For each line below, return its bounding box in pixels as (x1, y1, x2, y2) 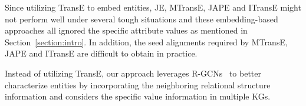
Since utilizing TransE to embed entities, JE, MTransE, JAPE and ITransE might (5, 1, 301, 13)
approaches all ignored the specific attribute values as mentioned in (5, 24, 248, 37)
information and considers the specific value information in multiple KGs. (5, 90, 271, 102)
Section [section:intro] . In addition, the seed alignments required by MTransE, (5, 35, 288, 48)
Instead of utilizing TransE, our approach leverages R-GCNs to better (5, 67, 262, 79)
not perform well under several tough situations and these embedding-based (5, 12, 278, 25)
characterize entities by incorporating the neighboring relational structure (5, 78, 271, 91)
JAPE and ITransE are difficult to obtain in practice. (5, 47, 198, 59)
